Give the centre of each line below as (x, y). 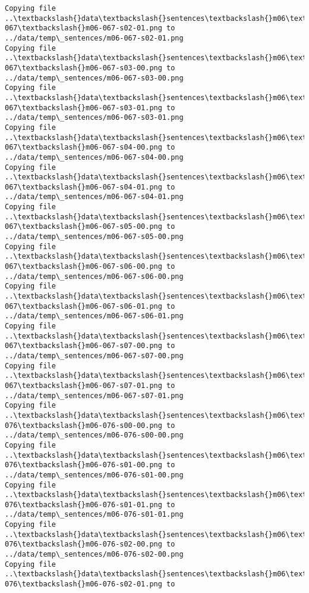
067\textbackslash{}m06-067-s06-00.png (83, 267)
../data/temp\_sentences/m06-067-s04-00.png (94, 157)
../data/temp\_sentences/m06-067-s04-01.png (94, 197)
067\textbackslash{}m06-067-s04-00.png (83, 148)
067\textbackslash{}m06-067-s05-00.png (83, 227)
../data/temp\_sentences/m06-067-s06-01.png (94, 316)
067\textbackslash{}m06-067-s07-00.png (83, 346)
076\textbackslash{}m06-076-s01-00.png (83, 465)
